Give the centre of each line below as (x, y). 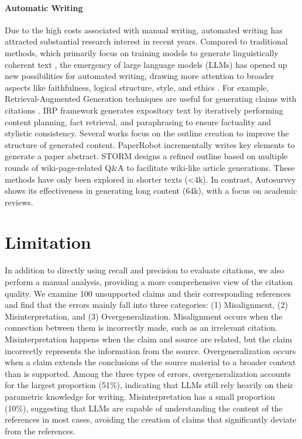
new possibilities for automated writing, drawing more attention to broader (140, 76)
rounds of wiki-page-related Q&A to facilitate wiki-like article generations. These (150, 167)
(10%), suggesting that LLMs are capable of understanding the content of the (144, 408)
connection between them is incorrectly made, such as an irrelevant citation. (141, 327)
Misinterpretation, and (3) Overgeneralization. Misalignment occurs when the (144, 316)
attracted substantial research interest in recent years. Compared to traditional (146, 41)
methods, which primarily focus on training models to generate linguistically (142, 52)
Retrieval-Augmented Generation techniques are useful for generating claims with (151, 99)
